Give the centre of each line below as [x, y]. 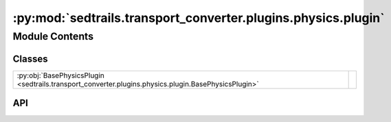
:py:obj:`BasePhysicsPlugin [60, 75]
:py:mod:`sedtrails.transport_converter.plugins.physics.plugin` [199, 18]
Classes [30, 59]
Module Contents [53, 36]
